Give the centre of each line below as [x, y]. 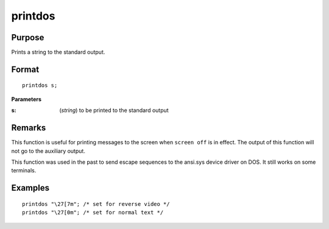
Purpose [28, 37]
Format [25, 69]
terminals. [24, 171]
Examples [30, 188]
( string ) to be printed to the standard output [114, 110]
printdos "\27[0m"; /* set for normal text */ [93, 213]
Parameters [27, 99]
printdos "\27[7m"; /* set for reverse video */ [96, 204]
